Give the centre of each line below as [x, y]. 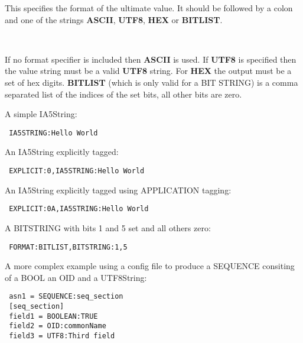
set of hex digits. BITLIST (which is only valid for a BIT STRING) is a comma [151, 82]
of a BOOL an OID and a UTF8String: [76, 277]
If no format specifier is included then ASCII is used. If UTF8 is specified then [151, 59]
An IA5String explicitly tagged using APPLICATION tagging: [118, 190]
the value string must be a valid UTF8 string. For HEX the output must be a [148, 71]
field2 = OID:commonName [58, 326]
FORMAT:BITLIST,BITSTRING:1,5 [68, 247]
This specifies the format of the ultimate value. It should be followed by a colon [149, 8]
